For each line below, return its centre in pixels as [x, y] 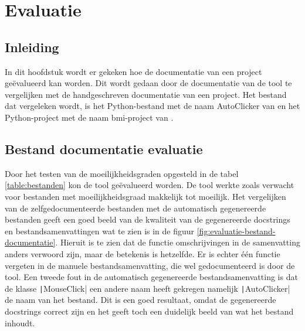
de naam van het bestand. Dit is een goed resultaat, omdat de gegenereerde [140, 300]
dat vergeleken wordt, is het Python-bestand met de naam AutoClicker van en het [152, 106]
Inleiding [32, 47]
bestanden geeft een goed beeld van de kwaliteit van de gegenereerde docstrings [148, 219]
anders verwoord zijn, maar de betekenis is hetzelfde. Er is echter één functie [143, 253]
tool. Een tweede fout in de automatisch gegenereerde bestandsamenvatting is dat [151, 277]
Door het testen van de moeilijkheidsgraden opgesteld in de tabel [122, 173]
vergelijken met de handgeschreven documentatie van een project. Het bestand [146, 94]
